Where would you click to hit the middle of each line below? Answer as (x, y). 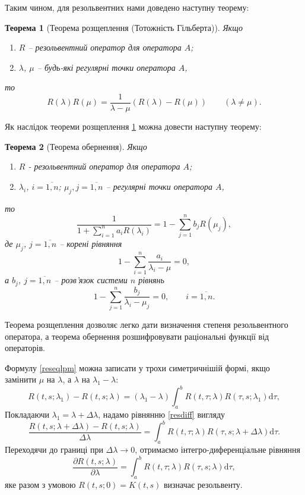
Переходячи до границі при (54, 449)
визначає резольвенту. (203, 484)
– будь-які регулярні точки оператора (106, 67)
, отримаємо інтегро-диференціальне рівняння (217, 449)
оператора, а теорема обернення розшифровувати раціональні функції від (137, 336)
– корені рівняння (91, 244)
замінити (21, 379)
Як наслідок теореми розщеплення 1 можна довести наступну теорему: (133, 126)
